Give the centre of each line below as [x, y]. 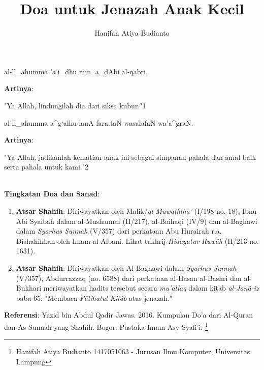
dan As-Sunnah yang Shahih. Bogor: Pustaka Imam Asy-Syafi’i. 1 [106, 326]
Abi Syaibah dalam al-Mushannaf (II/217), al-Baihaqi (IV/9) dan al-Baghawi [137, 221]
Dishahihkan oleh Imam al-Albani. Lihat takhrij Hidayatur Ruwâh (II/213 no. [137, 240]
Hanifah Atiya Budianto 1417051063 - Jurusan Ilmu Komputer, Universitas [133, 351]
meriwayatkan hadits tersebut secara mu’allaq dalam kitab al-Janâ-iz [151, 288]
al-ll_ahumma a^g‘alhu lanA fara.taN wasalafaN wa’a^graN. [99, 122]
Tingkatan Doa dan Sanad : [52, 194]
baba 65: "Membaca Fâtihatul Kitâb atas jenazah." [94, 297]
